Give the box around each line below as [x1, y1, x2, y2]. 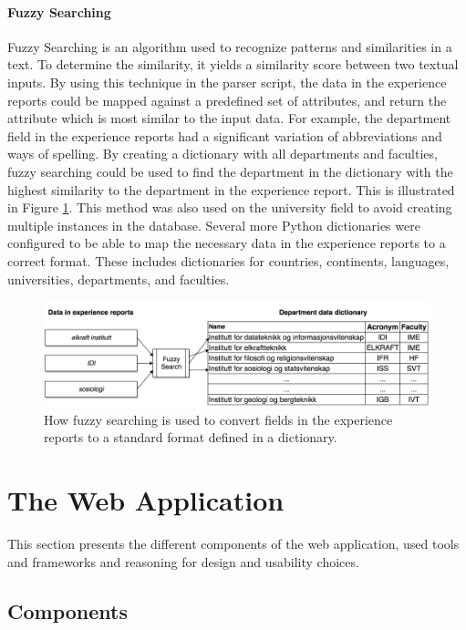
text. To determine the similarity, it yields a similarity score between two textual [7, 55, 459, 74]
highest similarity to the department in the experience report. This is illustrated [7, 180, 455, 199]
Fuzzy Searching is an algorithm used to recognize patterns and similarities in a [7, 36, 452, 56]
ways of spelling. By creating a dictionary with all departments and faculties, [7, 144, 438, 163]
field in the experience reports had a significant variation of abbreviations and [7, 126, 442, 145]
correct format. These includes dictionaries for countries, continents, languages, [7, 251, 450, 270]
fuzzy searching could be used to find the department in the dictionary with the [7, 161, 453, 181]
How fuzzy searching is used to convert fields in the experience [44, 409, 393, 429]
